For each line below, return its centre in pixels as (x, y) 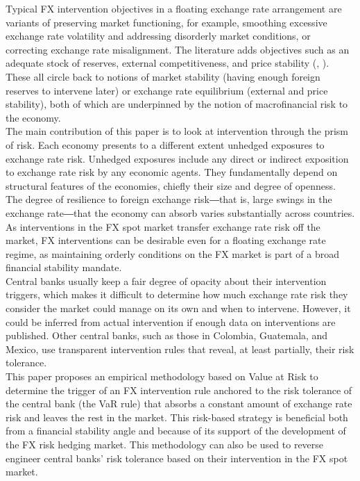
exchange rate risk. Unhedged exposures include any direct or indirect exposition (177, 158)
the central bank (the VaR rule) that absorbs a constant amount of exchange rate (179, 403)
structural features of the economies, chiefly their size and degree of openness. (171, 185)
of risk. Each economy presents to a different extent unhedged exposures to (165, 144)
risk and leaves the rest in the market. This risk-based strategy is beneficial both (177, 417)
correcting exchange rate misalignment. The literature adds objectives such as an (178, 49)
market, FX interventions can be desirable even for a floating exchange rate (166, 240)
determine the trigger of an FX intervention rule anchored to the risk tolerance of (179, 390)
